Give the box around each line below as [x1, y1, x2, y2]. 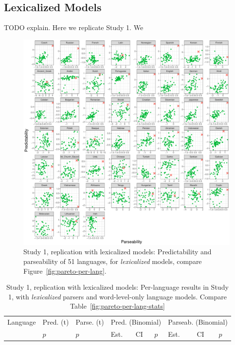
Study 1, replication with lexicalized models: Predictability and [23, 246, 212, 257]
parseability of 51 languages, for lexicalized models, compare [23, 256, 202, 266]
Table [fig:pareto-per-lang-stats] [70, 301, 165, 311]
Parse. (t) [75, 317, 104, 327]
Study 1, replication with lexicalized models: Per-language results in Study [6, 282, 229, 292]
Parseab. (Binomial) [168, 317, 228, 327]
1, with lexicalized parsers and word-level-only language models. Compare [8, 291, 227, 301]
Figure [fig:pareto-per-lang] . [23, 265, 107, 276]
